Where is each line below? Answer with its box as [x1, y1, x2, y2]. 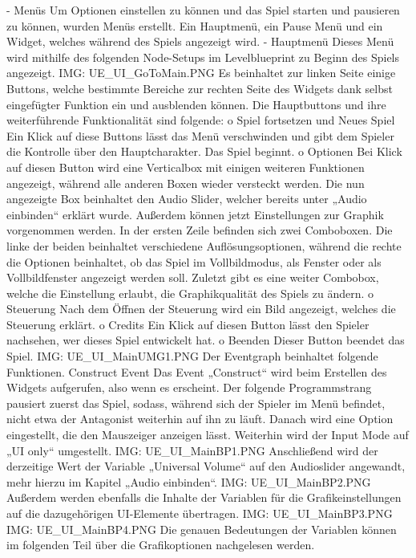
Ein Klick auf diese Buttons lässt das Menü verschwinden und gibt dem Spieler [6, 127, 394, 144]
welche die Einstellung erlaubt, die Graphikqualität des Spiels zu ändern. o [6, 284, 374, 301]
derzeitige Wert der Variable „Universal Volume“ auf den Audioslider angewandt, [6, 458, 406, 475]
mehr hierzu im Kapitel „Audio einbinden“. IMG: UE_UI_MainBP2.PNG [6, 473, 371, 490]
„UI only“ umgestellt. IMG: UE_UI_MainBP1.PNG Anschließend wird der [6, 442, 378, 458]
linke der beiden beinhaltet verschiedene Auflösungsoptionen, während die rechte [6, 237, 402, 254]
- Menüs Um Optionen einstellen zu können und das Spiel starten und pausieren [6, 2, 400, 18]
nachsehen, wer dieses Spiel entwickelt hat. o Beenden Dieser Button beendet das [6, 332, 405, 348]
